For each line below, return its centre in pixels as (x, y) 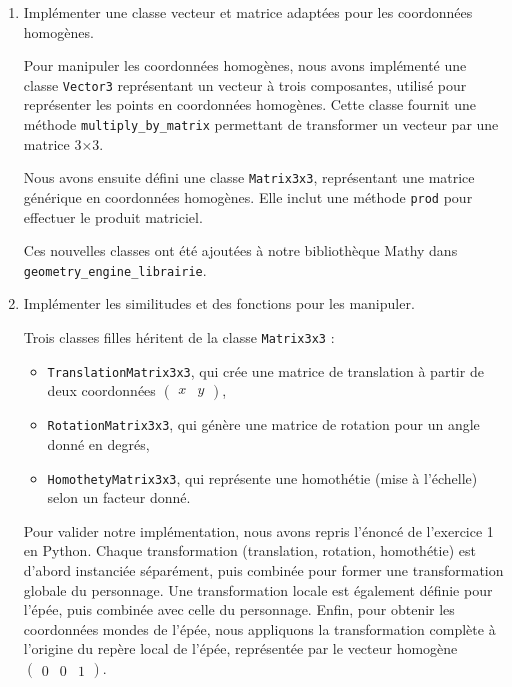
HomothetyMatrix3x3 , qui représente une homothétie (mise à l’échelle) (262, 477)
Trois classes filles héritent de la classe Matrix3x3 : (179, 337)
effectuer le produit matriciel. (113, 216)
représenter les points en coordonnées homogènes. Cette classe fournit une (249, 104)
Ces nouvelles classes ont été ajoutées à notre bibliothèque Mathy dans (240, 250)
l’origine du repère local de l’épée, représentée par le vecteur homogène (240, 648)
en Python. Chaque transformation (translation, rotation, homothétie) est (249, 550)
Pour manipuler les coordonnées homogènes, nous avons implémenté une (245, 65)
